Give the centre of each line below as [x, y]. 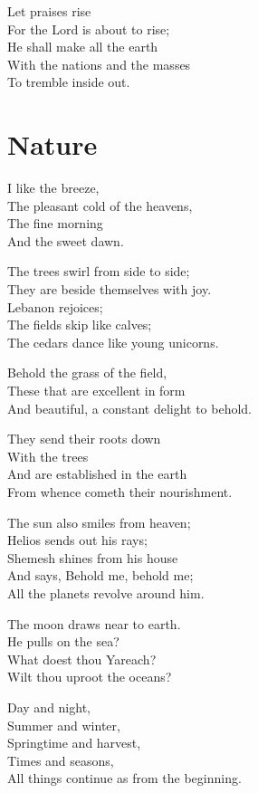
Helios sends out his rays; [77, 540]
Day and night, [49, 707]
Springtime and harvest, [74, 743]
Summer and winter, [64, 725]
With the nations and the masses [99, 64]
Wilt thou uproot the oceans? [90, 677]
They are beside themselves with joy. [110, 289]
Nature [53, 144]
